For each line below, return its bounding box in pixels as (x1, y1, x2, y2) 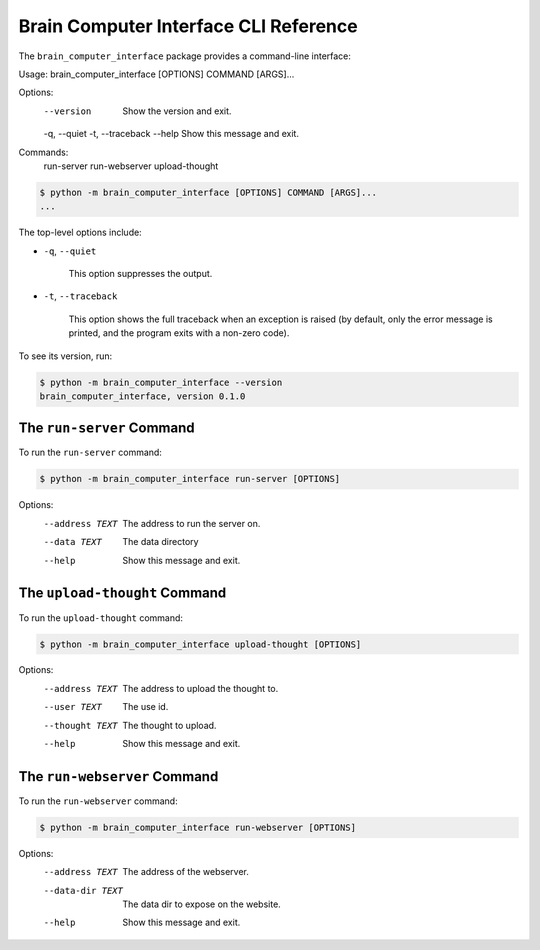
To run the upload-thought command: (18, 611, 184, 624)
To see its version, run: (18, 350, 113, 362)
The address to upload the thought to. (122, 682, 279, 694)
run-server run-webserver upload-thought (43, 160, 219, 172)
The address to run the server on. (122, 517, 261, 529)
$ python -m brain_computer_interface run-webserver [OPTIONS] (39, 821, 357, 833)
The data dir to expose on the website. (122, 898, 282, 910)
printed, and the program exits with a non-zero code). (68, 327, 290, 339)
